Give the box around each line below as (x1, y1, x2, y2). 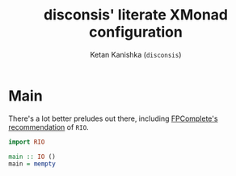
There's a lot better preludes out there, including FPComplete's (8, 114, 218, 123)
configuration (88, 23, 183, 41)
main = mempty (8, 160, 57, 168)
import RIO (8, 138, 45, 146)
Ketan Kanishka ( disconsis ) (90, 49, 182, 59)
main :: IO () (8, 152, 57, 161)
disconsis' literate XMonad (43, 6, 229, 24)
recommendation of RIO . (8, 122, 89, 131)
